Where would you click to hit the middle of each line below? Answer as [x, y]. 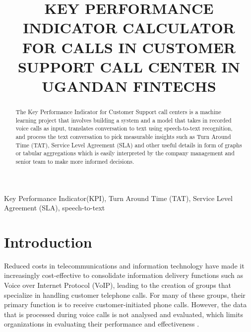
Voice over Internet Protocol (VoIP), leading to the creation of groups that [118, 285]
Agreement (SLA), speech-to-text [55, 208]
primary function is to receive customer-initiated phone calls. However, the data [125, 304]
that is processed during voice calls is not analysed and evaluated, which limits [124, 314]
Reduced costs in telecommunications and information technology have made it [124, 265]
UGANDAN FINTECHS [129, 86]
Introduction [48, 241]
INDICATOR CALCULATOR [129, 28]
